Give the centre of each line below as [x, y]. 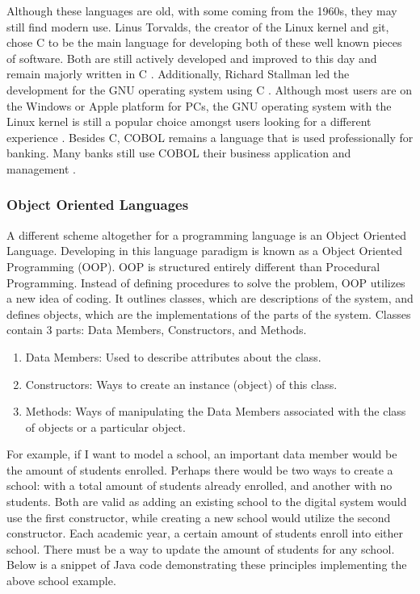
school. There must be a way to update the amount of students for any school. [201, 548]
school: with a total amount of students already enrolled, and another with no [199, 485]
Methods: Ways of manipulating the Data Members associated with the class [216, 411]
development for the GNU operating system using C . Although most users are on [209, 89]
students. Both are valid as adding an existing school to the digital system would [207, 502]
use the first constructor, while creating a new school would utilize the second [199, 517]
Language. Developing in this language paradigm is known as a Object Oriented [204, 251]
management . [41, 168]
